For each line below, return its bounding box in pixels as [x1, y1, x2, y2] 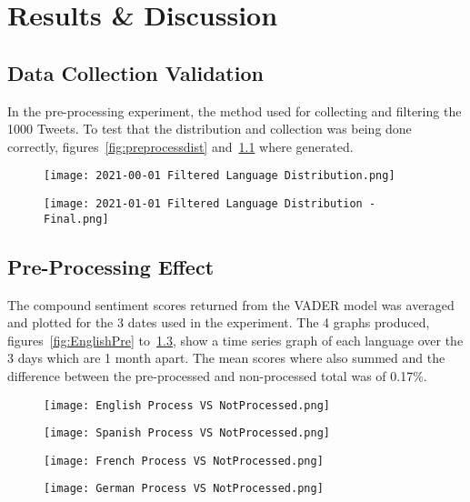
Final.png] [44, 212, 109, 226]
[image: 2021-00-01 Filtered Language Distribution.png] [44, 169, 395, 183]
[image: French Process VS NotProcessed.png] [44, 454, 324, 467]
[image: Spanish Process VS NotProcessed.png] [44, 427, 330, 440]
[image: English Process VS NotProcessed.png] [44, 398, 330, 412]
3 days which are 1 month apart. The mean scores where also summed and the [7, 348, 445, 367]
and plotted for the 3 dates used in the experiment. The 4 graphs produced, [7, 313, 430, 332]
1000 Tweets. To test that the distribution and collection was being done [7, 119, 412, 138]
